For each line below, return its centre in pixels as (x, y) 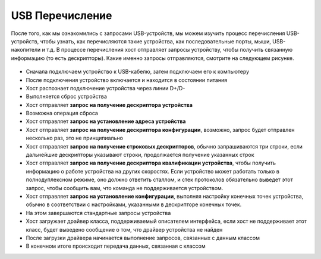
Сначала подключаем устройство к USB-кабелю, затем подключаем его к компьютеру (138, 72)
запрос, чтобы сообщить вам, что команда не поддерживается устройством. (125, 188)
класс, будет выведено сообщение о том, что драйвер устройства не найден (124, 229)
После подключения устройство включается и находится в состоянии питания (127, 80)
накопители (26, 50)
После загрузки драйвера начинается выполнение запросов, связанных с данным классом (143, 238)
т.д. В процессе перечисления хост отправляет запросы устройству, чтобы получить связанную (170, 50)
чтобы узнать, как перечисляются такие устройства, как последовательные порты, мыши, (156, 41)
